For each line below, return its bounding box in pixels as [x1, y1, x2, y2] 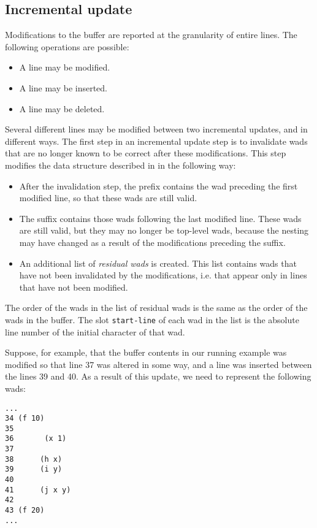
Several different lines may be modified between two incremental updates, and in [5, 123, 308, 136]
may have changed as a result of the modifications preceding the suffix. [19, 235, 286, 248]
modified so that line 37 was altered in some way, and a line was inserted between [5, 358, 312, 370]
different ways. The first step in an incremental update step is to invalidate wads [5, 134, 308, 147]
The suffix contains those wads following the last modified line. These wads [19, 212, 302, 224]
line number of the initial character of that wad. [5, 325, 185, 338]
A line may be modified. [19, 61, 110, 74]
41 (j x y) [5, 485, 71, 494]
